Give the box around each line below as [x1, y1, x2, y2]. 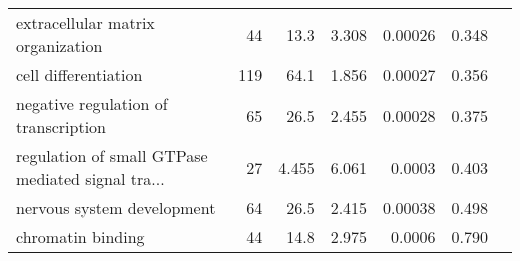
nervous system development [16, 196, 216, 219]
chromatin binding [16, 225, 145, 248]
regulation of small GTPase [16, 144, 208, 167]
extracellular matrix [16, 11, 155, 34]
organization [16, 34, 103, 57]
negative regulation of [16, 92, 168, 115]
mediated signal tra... [16, 167, 165, 190]
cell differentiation [16, 63, 143, 86]
